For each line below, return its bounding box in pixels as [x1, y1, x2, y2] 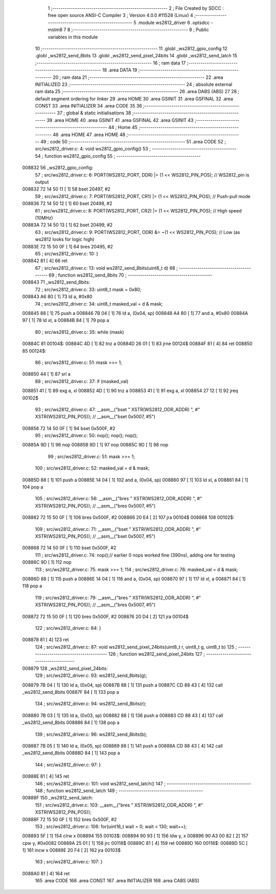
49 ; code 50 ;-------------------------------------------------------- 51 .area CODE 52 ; [40, 139, 226, 145]
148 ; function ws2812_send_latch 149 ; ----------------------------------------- [35, 787, 203, 794]
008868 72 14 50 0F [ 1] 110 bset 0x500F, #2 [22, 545, 117, 551]
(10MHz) [35, 215, 53, 221]
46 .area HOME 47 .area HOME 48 [53, 131, 126, 138]
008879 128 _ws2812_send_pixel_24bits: [22, 665, 108, 671]
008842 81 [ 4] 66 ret [22, 258, 68, 264]
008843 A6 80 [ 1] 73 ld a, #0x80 [22, 293, 93, 300]
